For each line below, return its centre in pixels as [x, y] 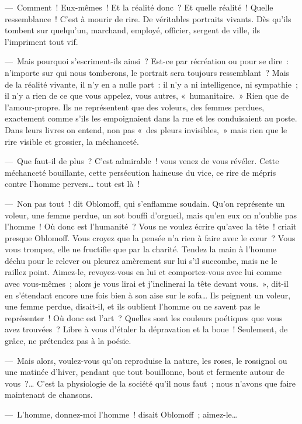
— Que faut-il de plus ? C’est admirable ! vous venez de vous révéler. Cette [142, 161]
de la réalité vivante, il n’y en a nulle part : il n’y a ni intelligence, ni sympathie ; [151, 84]
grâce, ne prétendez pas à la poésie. [68, 341]
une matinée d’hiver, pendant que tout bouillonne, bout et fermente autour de [145, 372]
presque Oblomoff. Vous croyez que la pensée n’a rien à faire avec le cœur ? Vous [150, 237]
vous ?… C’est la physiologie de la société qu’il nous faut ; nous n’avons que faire [150, 383]
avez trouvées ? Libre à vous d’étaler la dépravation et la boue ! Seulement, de [146, 329]
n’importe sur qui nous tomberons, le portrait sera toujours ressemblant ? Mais [147, 72]
